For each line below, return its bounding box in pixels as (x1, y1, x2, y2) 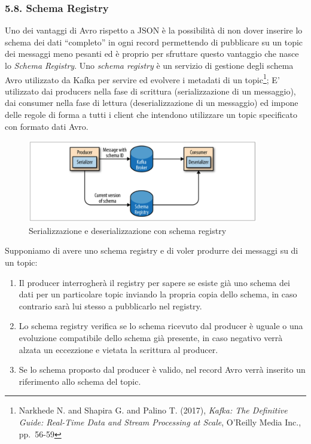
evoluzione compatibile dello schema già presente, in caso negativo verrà (19, 332, 283, 344)
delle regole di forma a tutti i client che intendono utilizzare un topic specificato (5, 108, 298, 121)
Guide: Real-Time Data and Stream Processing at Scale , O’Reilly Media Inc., (19, 416, 301, 428)
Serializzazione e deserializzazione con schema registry (29, 224, 227, 236)
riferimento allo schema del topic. (19, 375, 141, 387)
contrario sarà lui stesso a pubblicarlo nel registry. (19, 299, 202, 312)
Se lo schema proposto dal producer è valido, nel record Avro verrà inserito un (19, 363, 306, 376)
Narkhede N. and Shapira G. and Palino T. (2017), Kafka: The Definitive (19, 404, 288, 416)
